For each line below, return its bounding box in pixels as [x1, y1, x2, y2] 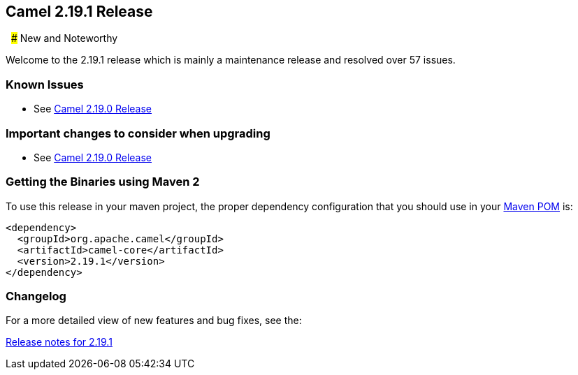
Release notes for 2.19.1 [6, 336, 113, 348]
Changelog [6, 289, 66, 304]
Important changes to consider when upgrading [6, 126, 270, 140]
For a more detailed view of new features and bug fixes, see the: [6, 314, 302, 327]
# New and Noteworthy [10, 32, 118, 45]
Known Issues [6, 77, 84, 91]
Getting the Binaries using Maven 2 [6, 175, 200, 189]
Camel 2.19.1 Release [6, 3, 153, 20]
